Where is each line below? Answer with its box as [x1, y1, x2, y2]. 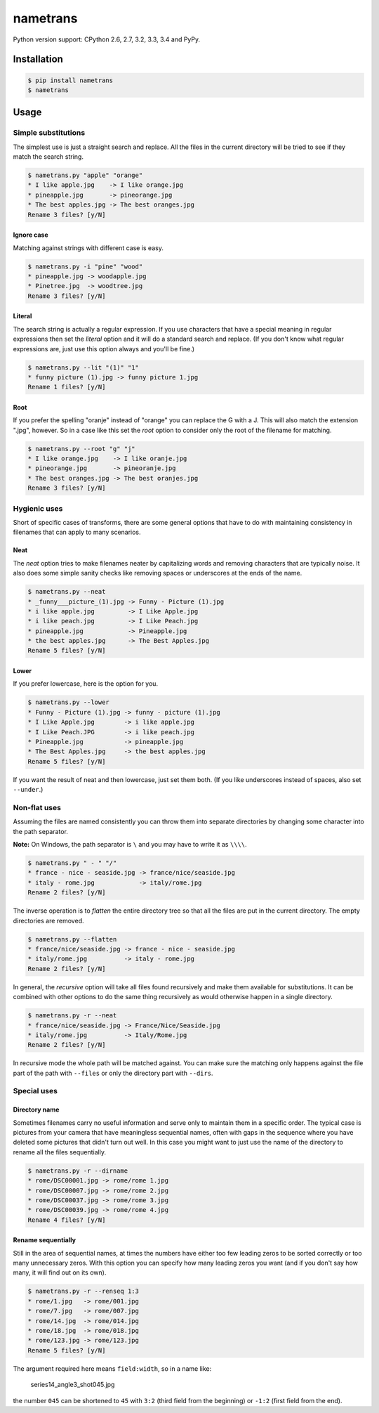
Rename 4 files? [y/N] [27, 1216, 106, 1224]
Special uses [13, 1086, 58, 1096]
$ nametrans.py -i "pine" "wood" [27, 262, 143, 271]
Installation [13, 53, 63, 65]
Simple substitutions [13, 128, 86, 138]
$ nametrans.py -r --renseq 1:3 [27, 1287, 140, 1296]
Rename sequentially [13, 1236, 77, 1244]
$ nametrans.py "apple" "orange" [27, 171, 143, 179]
